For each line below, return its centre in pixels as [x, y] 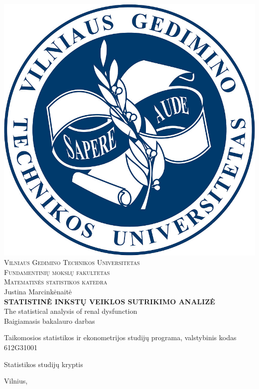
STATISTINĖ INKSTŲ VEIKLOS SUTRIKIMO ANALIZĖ [110, 301]
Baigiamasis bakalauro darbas [50, 321]
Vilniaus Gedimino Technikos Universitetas [72, 262]
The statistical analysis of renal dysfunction [71, 311]
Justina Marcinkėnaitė [38, 291]
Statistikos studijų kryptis [44, 364]
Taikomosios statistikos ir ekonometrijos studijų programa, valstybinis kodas [120, 337]
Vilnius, [16, 381]
